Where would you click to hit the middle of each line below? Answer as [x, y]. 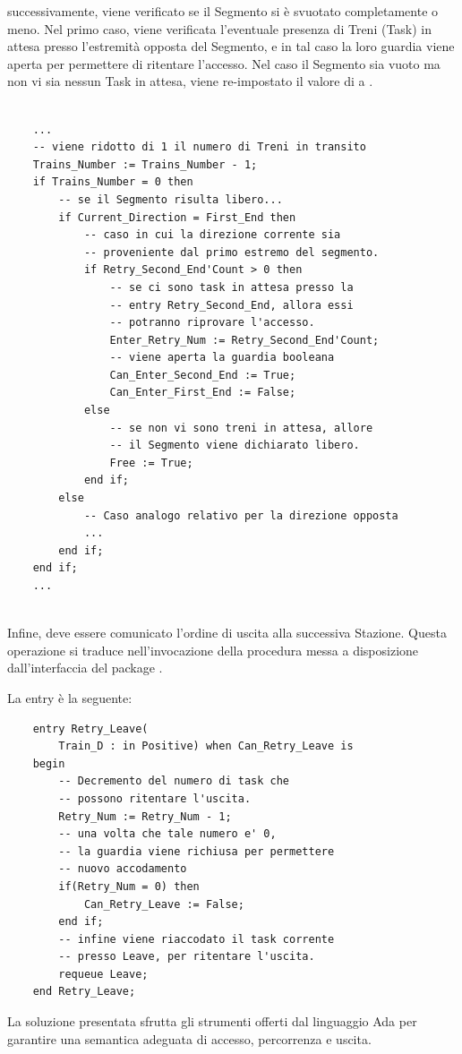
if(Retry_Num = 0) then [129, 886]
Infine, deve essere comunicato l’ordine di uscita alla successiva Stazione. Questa [227, 633]
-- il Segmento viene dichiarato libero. [235, 446]
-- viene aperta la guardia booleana [222, 358]
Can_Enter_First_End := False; [203, 393]
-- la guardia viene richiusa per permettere [197, 851]
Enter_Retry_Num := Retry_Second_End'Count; [244, 340]
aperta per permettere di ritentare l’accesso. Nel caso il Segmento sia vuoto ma [224, 63]
